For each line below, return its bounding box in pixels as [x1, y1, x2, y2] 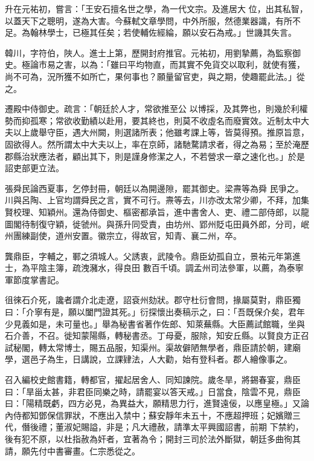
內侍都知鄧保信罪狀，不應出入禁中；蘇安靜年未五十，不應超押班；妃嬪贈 [5, 408, 292, 421]
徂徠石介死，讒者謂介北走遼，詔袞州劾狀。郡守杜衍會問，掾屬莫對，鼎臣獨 [5, 293, 301, 306]
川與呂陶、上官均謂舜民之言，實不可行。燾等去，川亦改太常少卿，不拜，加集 [5, 194, 309, 206]
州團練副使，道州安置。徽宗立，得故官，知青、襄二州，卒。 [5, 229, 242, 242]
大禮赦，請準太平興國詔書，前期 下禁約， [139, 420, 304, 433]
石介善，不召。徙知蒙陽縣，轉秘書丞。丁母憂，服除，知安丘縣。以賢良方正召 [5, 329, 309, 342]
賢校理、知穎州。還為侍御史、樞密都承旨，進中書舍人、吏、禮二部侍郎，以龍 [5, 205, 309, 218]
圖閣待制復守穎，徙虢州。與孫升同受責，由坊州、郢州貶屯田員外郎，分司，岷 [5, 217, 309, 230]
